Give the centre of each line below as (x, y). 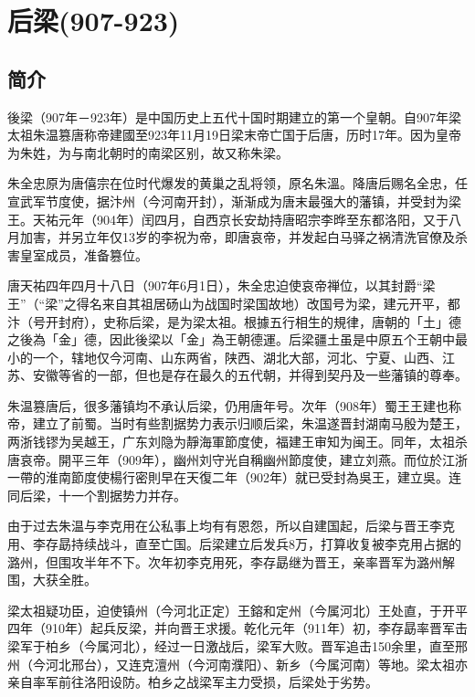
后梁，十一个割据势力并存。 (103, 495)
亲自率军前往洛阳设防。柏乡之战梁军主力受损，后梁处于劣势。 (193, 682)
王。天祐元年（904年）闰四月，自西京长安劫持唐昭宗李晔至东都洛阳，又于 (228, 219)
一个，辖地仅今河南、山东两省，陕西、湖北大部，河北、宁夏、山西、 (237, 357)
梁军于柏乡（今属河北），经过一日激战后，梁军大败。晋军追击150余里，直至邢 (237, 646)
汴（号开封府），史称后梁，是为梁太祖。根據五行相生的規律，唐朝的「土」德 (234, 321)
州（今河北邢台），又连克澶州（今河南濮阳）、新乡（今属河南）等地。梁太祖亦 (237, 664)
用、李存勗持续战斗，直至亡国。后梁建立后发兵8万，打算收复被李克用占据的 (234, 544)
